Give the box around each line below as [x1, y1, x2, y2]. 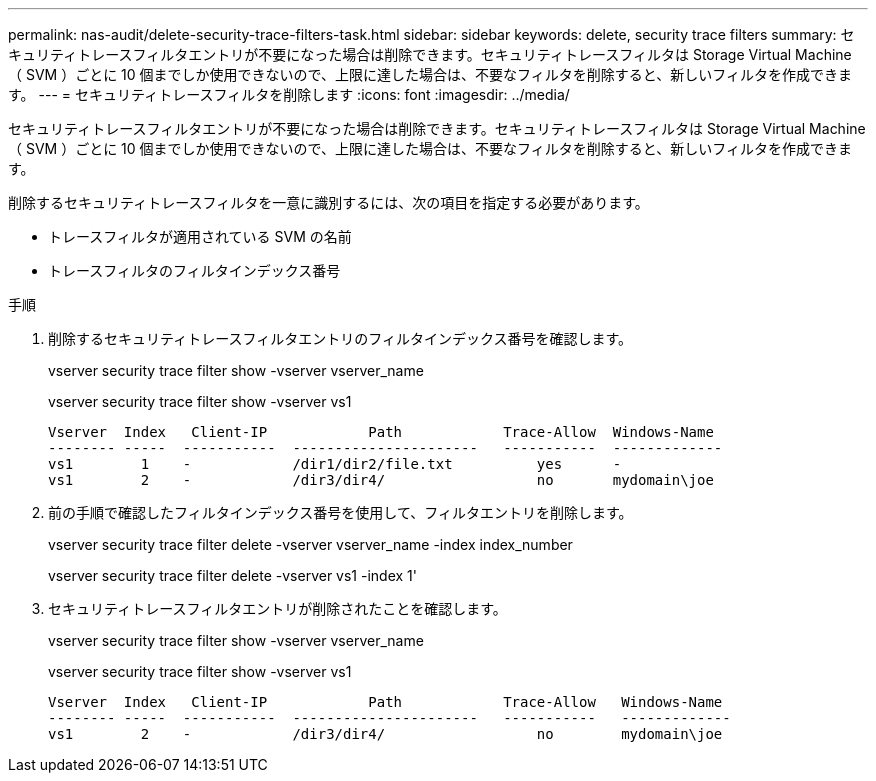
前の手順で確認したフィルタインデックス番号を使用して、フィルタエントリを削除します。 [48, 504, 633, 521]
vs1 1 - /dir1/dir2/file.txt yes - [48, 456, 622, 472]
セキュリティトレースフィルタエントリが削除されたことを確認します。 [48, 600, 507, 617]
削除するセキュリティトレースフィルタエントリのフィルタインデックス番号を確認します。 [48, 330, 633, 347]
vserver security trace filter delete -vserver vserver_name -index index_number [48, 536, 573, 553]
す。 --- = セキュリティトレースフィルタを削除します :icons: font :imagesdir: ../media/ [8, 86, 570, 103]
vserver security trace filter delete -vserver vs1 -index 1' [48, 567, 417, 584]
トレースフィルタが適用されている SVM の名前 [48, 228, 352, 245]
